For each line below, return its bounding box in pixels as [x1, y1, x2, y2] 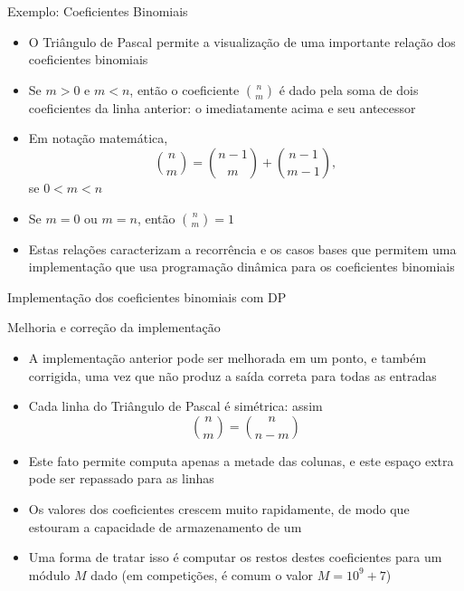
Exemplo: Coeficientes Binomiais [7, 2, 188, 20]
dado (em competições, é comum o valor [90, 565, 314, 584]
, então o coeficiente [129, 80, 240, 99]
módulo [28, 565, 71, 584]
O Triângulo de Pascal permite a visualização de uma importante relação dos [28, 32, 456, 51]
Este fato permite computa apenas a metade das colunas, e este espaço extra [28, 451, 454, 470]
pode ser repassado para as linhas [28, 469, 214, 488]
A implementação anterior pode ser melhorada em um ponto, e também [28, 348, 427, 367]
